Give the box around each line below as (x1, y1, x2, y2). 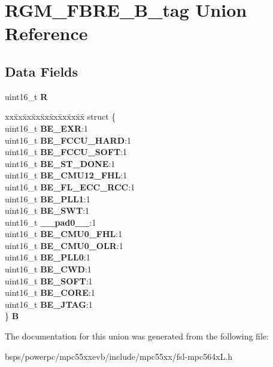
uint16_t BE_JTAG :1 (5, 298, 93, 310)
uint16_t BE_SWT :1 (5, 204, 90, 217)
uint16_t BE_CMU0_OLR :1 (5, 239, 123, 251)
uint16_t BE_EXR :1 (5, 122, 89, 134)
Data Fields (5, 62, 78, 80)
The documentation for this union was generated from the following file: (5, 330, 269, 342)
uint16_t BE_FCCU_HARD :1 (5, 134, 131, 146)
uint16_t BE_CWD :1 (5, 263, 92, 275)
